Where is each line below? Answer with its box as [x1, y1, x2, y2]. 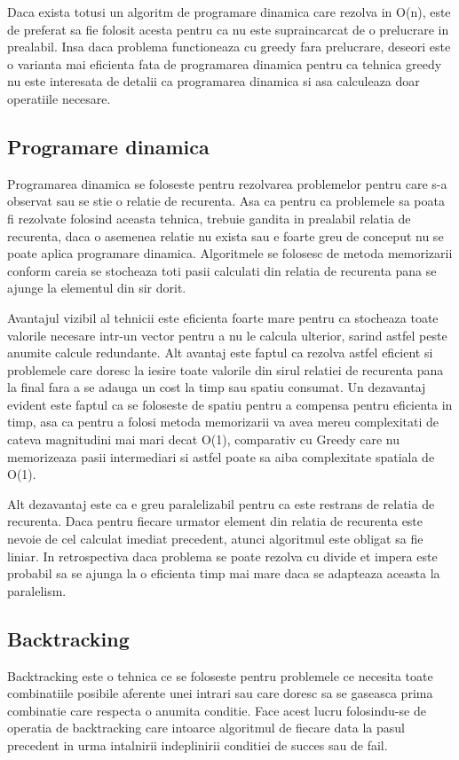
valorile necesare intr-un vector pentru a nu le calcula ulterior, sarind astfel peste [7, 325, 447, 344]
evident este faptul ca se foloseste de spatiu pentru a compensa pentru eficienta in [7, 395, 453, 413]
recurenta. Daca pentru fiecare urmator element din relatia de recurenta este [7, 512, 423, 530]
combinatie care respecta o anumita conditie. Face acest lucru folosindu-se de [7, 701, 426, 719]
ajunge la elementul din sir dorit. [7, 278, 186, 297]
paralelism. [7, 581, 67, 599]
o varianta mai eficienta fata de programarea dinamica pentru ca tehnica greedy [7, 54, 442, 73]
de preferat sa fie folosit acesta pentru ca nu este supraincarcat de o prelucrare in [7, 20, 449, 38]
